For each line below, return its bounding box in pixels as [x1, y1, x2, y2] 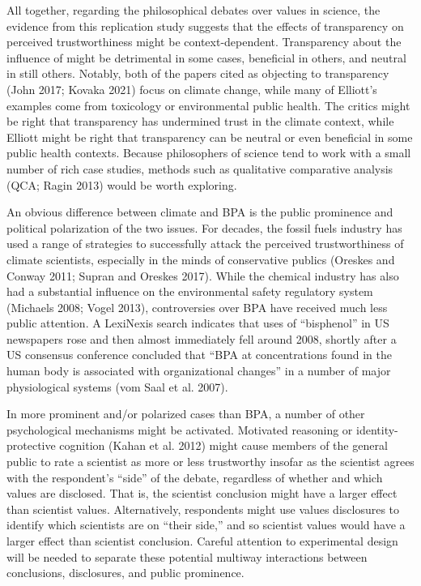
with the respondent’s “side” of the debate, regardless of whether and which [6, 468, 383, 485]
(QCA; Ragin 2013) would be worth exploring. [6, 176, 237, 193]
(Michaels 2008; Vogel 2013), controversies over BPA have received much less [6, 298, 388, 315]
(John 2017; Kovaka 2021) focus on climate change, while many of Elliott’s [6, 80, 377, 97]
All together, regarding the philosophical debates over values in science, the [6, 2, 381, 18]
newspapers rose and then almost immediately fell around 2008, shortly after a [6, 330, 397, 347]
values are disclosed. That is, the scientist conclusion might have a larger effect [6, 485, 398, 502]
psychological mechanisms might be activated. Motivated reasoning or [6, 421, 353, 438]
